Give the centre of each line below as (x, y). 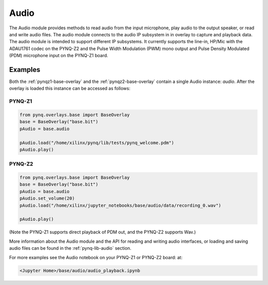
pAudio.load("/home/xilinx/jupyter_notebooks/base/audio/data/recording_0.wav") (120, 205)
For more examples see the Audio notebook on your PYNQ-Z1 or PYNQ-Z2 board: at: (96, 257)
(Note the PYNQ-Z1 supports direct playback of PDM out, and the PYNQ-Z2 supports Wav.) (102, 232)
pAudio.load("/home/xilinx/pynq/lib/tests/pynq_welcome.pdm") (97, 142)
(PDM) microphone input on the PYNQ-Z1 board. (59, 56)
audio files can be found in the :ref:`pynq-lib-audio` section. (70, 248)
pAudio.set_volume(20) (47, 198)
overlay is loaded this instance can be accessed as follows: (70, 88)
